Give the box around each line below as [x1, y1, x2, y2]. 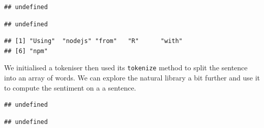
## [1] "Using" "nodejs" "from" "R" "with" [4, 37, 183, 45]
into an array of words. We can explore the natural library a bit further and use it [4, 72, 260, 83]
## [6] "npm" [4, 47, 48, 55]
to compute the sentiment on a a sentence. [4, 82, 136, 93]
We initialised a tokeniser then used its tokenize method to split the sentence [4, 62, 248, 73]
